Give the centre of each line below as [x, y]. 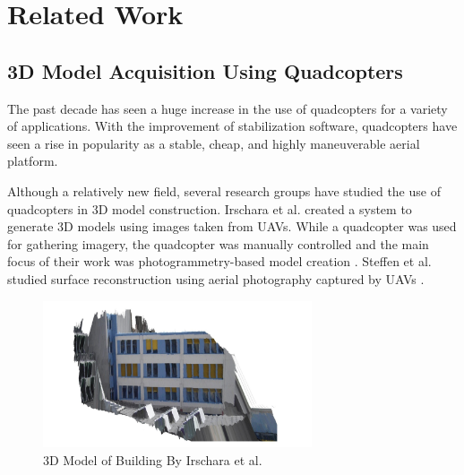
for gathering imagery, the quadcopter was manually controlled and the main [218, 243]
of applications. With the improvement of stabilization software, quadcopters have [232, 126]
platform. [33, 161]
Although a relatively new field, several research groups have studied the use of [224, 190]
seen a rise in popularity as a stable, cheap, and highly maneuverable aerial [214, 143]
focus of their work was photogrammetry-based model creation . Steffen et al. [219, 261]
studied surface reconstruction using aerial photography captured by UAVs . [216, 278]
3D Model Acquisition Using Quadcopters [205, 70]
